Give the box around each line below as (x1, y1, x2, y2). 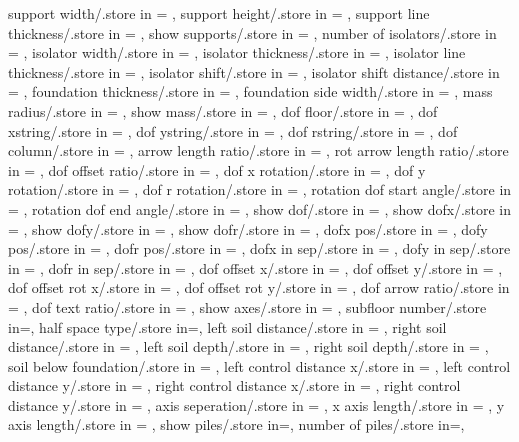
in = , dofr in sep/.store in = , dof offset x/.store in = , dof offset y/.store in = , (8, 257, 503, 278)
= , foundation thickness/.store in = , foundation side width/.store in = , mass (8, 81, 493, 102)
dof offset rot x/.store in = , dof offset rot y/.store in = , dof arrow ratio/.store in (8, 277, 510, 298)
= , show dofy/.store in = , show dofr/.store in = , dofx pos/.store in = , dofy (8, 218, 488, 239)
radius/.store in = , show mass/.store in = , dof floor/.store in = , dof (8, 100, 438, 121)
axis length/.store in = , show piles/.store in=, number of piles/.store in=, (8, 414, 465, 435)
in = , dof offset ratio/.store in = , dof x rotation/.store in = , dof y (8, 159, 426, 180)
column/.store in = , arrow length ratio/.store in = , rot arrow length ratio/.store (8, 140, 509, 161)
